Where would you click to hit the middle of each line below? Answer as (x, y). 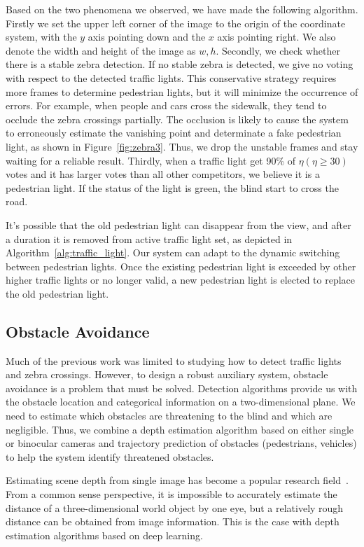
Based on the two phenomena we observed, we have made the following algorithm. (182, 9)
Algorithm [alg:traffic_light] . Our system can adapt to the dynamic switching (173, 252)
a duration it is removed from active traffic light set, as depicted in (149, 238)
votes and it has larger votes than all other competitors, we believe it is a (163, 174)
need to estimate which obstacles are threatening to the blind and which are (169, 416)
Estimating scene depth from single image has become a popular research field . (177, 480)
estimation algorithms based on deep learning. (104, 535)
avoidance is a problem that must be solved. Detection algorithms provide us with (182, 388)
